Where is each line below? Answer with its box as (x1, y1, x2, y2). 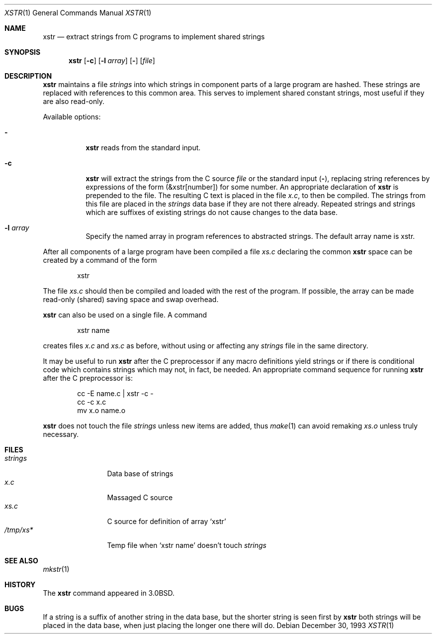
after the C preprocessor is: (43, 374, 133, 382)
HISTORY (4, 580, 36, 589)
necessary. (43, 430, 79, 438)
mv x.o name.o (77, 406, 126, 415)
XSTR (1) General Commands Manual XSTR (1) (4, 8, 152, 17)
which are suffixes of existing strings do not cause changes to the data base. (86, 208, 338, 216)
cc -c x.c (77, 398, 106, 406)
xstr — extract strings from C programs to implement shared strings (43, 32, 265, 41)
